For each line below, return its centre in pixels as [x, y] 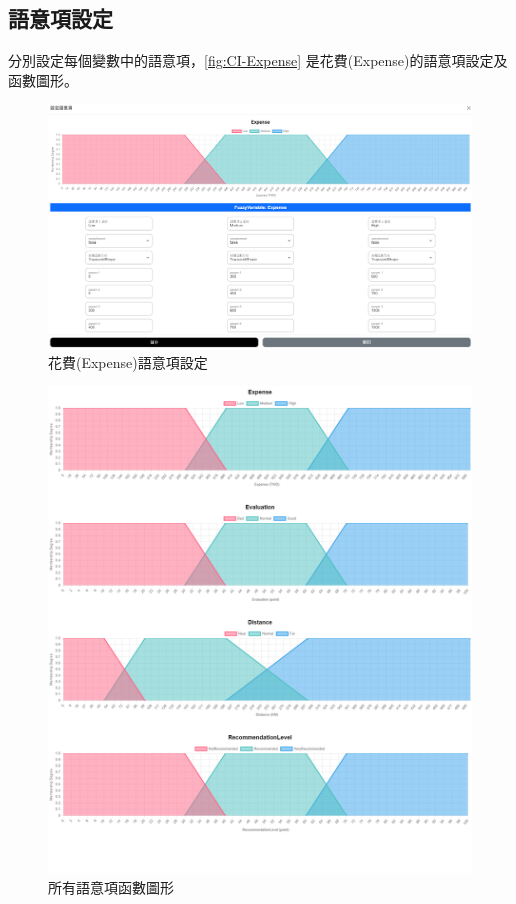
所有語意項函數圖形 [111, 886]
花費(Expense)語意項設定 [128, 361]
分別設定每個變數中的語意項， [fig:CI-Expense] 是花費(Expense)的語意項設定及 [258, 60]
